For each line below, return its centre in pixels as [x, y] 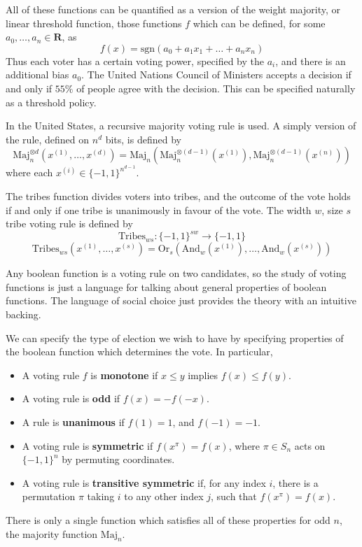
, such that [234, 496]
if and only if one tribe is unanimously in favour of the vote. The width [159, 209]
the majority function [52, 533]
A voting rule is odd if [71, 398]
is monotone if [124, 375]
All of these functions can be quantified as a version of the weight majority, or [173, 9]
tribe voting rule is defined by [69, 223]
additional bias [37, 74]
